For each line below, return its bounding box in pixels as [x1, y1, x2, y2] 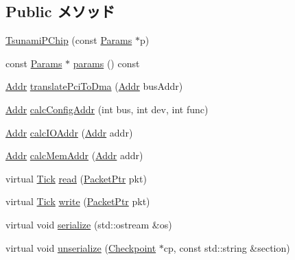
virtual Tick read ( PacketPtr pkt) [5, 171, 147, 185]
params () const [73, 56, 140, 70]
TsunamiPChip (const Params [5, 33, 132, 47]
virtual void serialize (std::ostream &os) [5, 217, 172, 231]
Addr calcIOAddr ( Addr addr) [5, 125, 133, 139]
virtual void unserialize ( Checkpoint [5, 240, 156, 255]
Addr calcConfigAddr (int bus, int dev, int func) [5, 102, 209, 116]
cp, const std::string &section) [163, 240, 290, 255]
